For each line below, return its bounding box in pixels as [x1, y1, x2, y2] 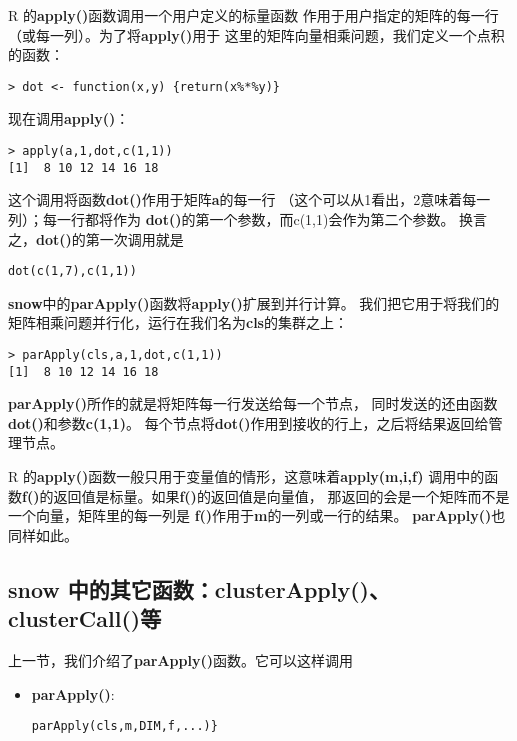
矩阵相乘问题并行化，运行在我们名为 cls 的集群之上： [8, 312, 348, 333]
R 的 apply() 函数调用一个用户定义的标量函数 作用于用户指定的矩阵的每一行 [8, 5, 499, 25]
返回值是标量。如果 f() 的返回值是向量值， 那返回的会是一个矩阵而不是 [53, 485, 510, 506]
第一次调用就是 [85, 228, 184, 249]
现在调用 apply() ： [8, 108, 130, 129]
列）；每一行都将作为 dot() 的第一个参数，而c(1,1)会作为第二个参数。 [8, 208, 455, 229]
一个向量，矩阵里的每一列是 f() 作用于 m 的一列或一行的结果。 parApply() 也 [8, 505, 506, 526]
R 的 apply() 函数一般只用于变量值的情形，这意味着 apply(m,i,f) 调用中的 [8, 466, 485, 487]
